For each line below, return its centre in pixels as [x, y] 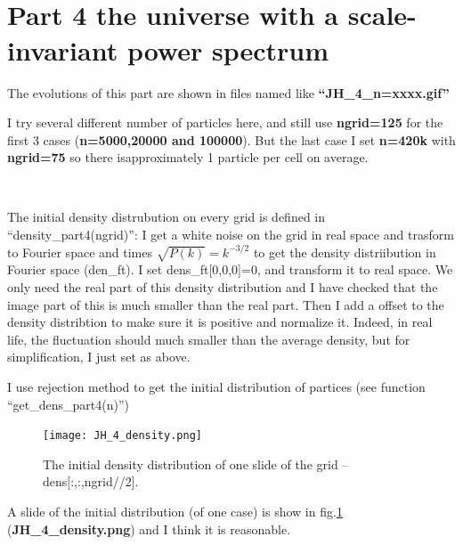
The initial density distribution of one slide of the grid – [196, 464]
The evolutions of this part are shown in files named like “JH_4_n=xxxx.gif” [228, 92]
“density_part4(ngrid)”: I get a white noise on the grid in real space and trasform [231, 235]
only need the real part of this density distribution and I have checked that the [223, 287]
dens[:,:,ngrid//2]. [91, 481]
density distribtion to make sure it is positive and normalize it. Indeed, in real [220, 322]
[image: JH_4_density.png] [122, 436]
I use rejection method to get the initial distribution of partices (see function [216, 386]
